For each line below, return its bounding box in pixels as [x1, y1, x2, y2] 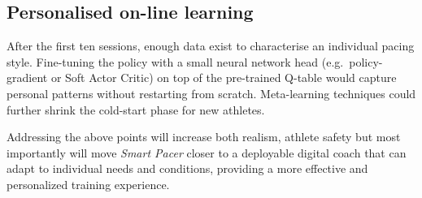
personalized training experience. [7, 175, 170, 192]
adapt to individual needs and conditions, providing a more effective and [7, 160, 368, 177]
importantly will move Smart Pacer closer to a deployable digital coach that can [7, 144, 407, 161]
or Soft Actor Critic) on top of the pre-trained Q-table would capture [50, 69, 397, 86]
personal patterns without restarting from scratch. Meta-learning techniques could [7, 84, 416, 101]
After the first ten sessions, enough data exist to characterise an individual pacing [7, 37, 415, 54]
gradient [7, 69, 48, 86]
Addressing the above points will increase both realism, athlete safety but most [7, 128, 401, 145]
